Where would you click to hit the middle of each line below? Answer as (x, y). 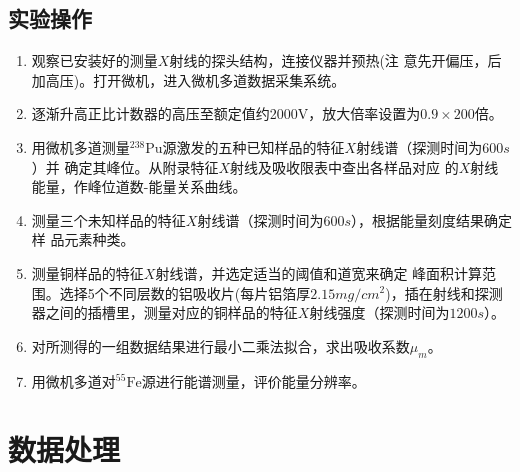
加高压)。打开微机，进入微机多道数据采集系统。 (188, 79)
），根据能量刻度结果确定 (431, 219)
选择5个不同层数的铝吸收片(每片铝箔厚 (185, 292)
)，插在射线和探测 (444, 292)
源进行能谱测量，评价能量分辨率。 (253, 380)
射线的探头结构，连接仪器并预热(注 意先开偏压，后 (335, 60)
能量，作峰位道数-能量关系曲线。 (139, 186)
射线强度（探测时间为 (379, 312)
